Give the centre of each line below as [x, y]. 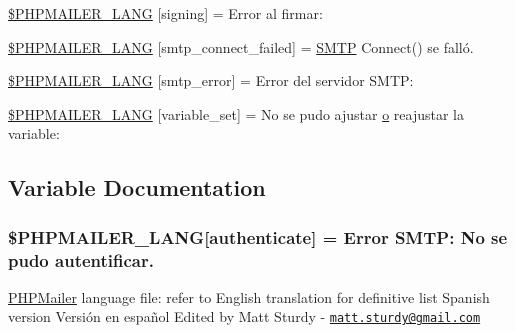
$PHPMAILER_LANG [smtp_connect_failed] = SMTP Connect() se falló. [241, 46]
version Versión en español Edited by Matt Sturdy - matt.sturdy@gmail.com [244, 316]
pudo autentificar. [81, 259]
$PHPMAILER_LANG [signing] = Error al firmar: [165, 13]
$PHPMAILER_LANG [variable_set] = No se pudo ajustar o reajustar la [236, 113]
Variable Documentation [137, 187]
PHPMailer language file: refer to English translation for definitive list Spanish [249, 296]
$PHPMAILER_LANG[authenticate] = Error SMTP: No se [258, 236]
